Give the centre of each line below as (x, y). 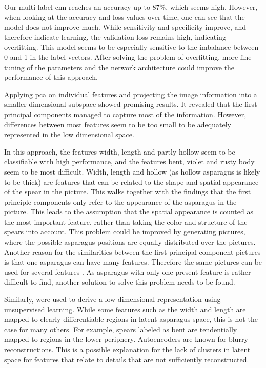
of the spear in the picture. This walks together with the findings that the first (128, 192)
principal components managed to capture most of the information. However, (125, 114)
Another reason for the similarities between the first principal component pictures (132, 252)
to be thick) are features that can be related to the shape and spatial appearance (131, 181)
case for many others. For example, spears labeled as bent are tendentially (121, 329)
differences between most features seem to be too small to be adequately (118, 124)
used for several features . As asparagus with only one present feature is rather (128, 272)
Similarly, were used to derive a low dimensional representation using (112, 299)
